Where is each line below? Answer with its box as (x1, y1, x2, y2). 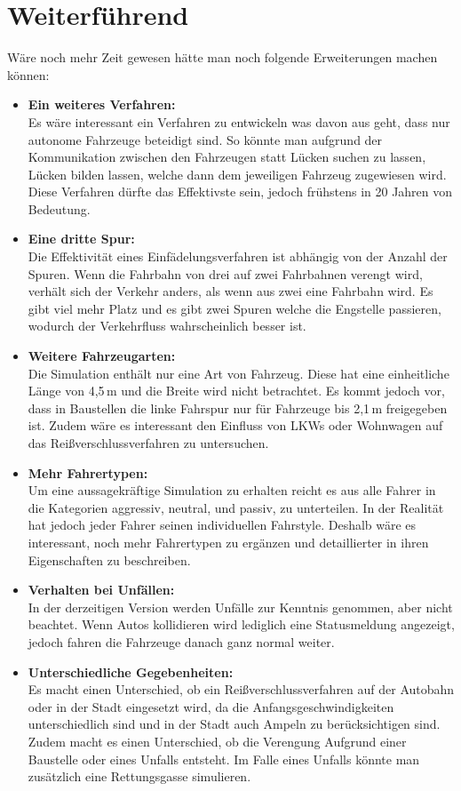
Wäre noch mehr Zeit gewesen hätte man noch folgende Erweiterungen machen (7, 48, 438, 67)
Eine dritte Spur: (28, 229, 135, 248)
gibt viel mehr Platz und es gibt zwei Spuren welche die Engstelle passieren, (28, 299, 441, 317)
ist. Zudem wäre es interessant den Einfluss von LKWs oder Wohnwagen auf (28, 416, 443, 435)
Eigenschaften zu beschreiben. (28, 550, 191, 569)
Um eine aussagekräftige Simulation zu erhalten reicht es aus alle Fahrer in (28, 481, 436, 499)
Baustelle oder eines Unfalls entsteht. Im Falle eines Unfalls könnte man (28, 749, 420, 768)
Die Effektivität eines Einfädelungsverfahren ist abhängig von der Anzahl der (28, 247, 448, 266)
